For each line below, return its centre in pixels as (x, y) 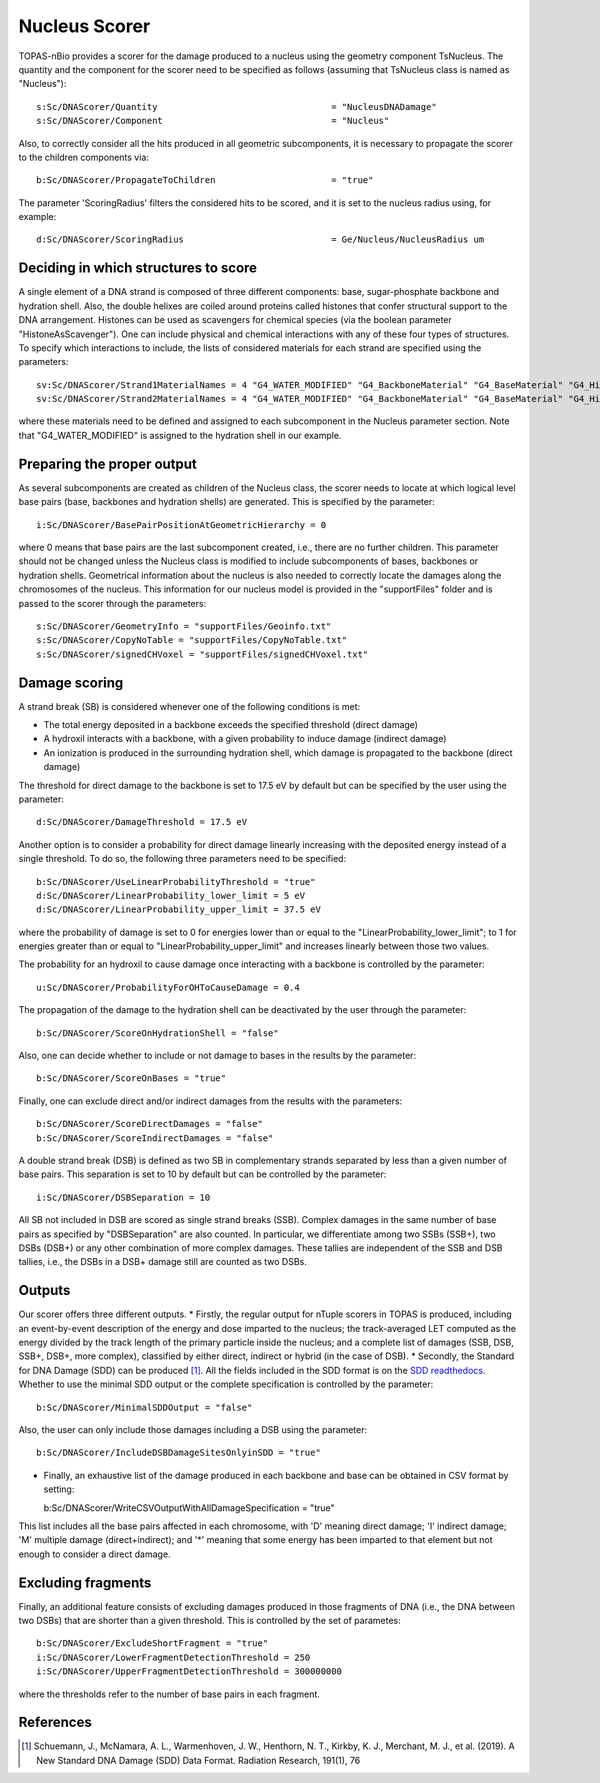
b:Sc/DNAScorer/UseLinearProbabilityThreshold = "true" (176, 881)
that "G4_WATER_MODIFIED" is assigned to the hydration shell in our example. (180, 435)
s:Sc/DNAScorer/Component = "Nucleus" (213, 121)
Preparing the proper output (107, 463)
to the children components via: (84, 157)
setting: (59, 1489)
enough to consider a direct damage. (94, 1554)
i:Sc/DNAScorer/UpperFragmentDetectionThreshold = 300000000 (189, 1671)
